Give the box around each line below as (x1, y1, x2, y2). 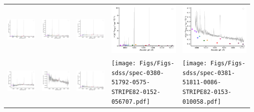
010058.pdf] (182, 98, 221, 105)
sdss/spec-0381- (182, 69, 235, 76)
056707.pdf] (111, 98, 150, 105)
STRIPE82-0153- (182, 89, 232, 96)
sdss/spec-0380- (111, 69, 164, 76)
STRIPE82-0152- (111, 89, 161, 96)
